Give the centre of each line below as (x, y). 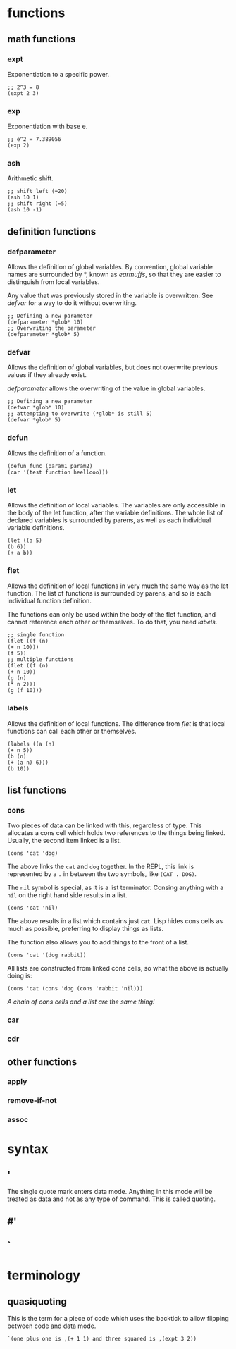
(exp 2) (19, 146)
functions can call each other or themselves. (72, 731)
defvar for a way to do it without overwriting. (72, 303)
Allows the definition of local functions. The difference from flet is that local (117, 723)
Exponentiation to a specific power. (58, 74)
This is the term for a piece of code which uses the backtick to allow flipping (118, 1319)
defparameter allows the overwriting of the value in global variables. (106, 388)
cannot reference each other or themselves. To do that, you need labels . (112, 622)
